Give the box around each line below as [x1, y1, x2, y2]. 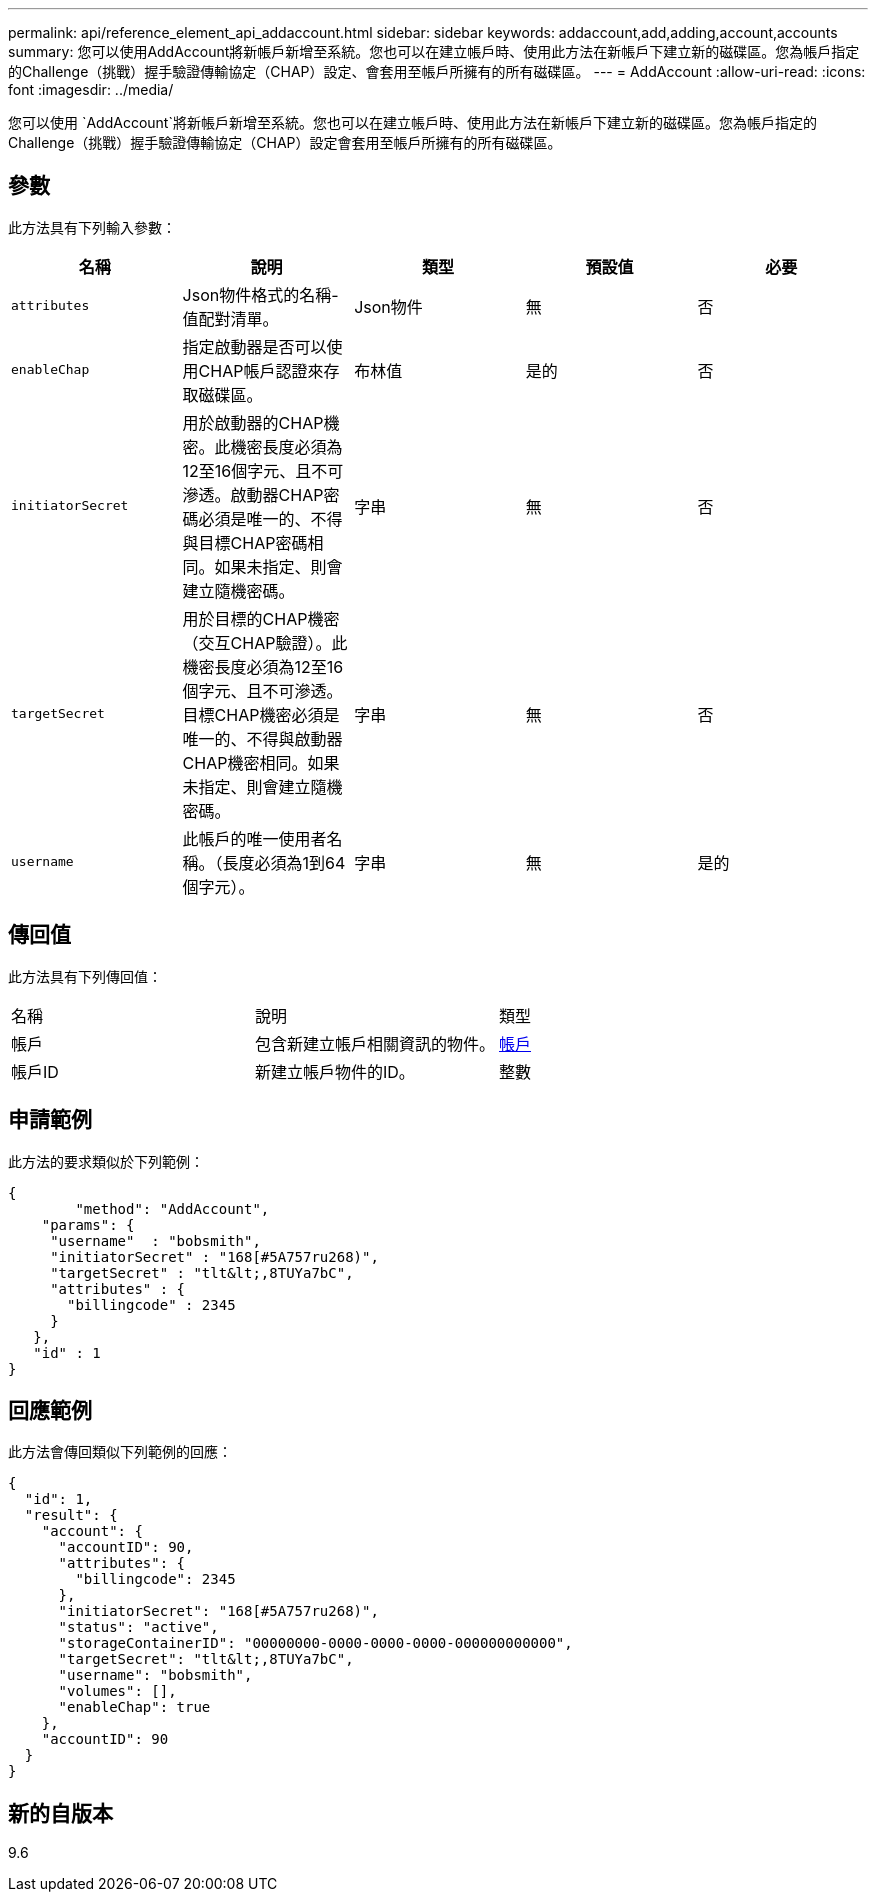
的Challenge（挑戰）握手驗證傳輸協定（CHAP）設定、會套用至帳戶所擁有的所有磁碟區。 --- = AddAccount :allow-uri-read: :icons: [8, 63, 866, 80]
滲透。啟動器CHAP [182, 484, 324, 505]
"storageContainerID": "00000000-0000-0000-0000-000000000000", [58, 1635, 573, 1652]
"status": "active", [58, 1619, 219, 1636]
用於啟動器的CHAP [182, 412, 324, 433]
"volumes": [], [58, 1683, 177, 1700]
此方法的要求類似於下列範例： [8, 1152, 204, 1170]
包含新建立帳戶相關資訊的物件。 [255, 1033, 496, 1054]
